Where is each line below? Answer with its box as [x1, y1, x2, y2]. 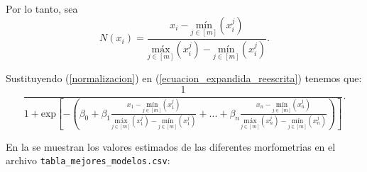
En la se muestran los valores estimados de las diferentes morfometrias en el [6, 139, 336, 154]
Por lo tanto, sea [6, 1, 78, 16]
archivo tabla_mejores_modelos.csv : [6, 153, 170, 168]
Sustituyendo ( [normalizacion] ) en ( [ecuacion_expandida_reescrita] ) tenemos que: [6, 71, 362, 86]
